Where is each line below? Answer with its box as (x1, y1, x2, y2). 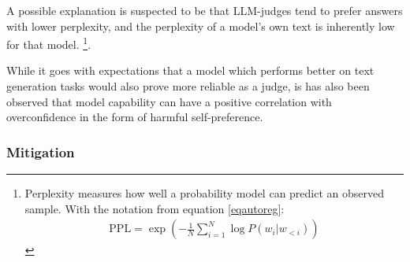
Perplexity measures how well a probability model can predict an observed (24, 185, 385, 201)
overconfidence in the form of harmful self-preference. (6, 109, 263, 125)
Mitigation (6, 142, 75, 161)
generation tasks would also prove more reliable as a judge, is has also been (6, 78, 370, 94)
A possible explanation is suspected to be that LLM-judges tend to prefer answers (6, 2, 403, 18)
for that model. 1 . (6, 34, 91, 52)
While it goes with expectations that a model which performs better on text (6, 62, 375, 79)
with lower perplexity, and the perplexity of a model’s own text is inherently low (6, 17, 395, 34)
